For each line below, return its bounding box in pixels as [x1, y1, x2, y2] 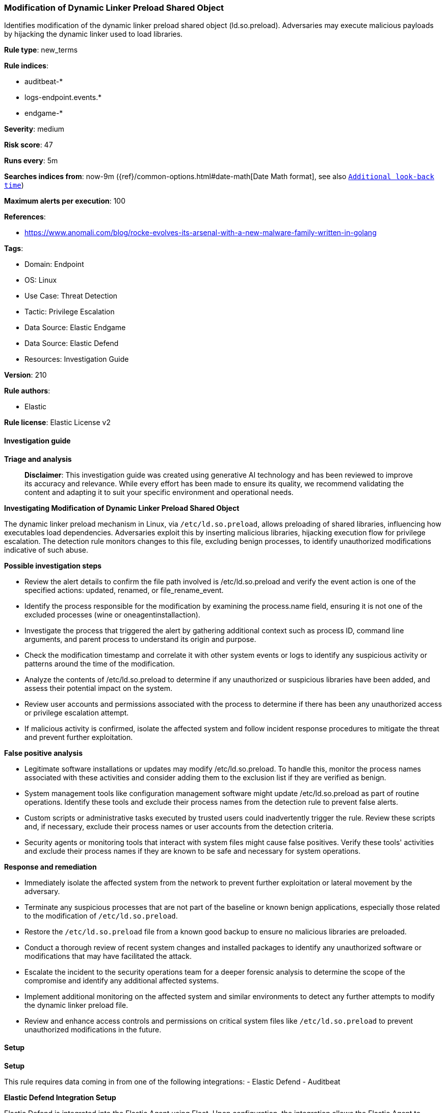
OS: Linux [24, 276, 57, 285]
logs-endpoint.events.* [24, 93, 102, 102]
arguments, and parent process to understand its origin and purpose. [24, 634, 256, 644]
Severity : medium [4, 125, 65, 134]
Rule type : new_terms [4, 45, 78, 55]
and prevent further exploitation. [24, 732, 133, 741]
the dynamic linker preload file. [24, 1000, 128, 1009]
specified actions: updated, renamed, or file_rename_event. [24, 585, 224, 595]
